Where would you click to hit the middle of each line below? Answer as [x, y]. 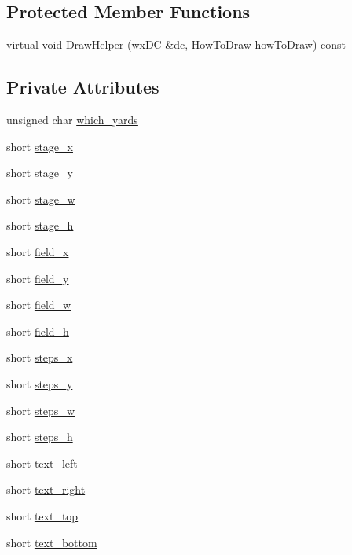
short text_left [42, 463]
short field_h [38, 331]
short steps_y [40, 383]
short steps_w [40, 410]
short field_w [39, 305]
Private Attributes [83, 87]
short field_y [38, 278]
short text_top [42, 515]
